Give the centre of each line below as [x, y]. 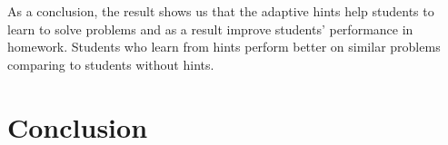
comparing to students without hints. [111, 64]
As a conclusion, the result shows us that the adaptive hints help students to [221, 11]
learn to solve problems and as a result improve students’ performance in [210, 29]
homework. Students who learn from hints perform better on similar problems [224, 47]
